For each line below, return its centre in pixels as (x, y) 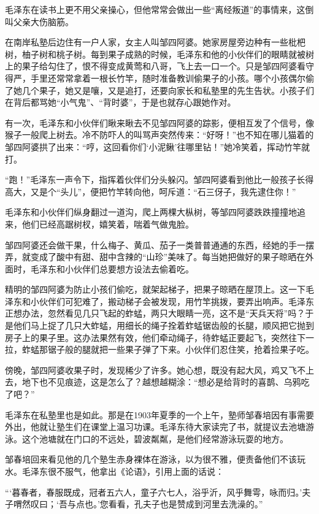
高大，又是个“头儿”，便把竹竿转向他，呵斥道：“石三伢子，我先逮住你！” (151, 191)
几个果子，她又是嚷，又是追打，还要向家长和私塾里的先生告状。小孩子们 (168, 90)
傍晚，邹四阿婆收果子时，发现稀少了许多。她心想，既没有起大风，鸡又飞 (151, 370)
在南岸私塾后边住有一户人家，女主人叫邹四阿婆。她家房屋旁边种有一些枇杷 (155, 42)
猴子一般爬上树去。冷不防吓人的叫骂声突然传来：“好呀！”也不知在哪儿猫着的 (159, 135)
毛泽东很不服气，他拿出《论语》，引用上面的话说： (123, 471)
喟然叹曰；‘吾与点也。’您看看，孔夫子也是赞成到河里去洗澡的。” (138, 504)
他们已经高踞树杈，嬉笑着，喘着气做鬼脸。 (108, 224)
